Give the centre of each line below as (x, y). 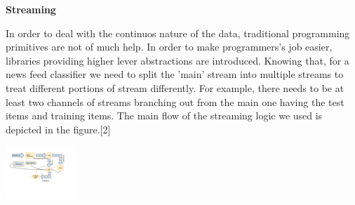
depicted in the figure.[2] (58, 129)
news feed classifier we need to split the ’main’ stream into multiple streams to (175, 74)
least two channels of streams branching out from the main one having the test (175, 101)
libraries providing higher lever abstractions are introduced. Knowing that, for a (177, 60)
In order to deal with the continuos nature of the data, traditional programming (178, 33)
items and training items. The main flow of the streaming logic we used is (164, 115)
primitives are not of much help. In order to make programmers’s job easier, (169, 47)
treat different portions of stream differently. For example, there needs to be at (175, 87)
